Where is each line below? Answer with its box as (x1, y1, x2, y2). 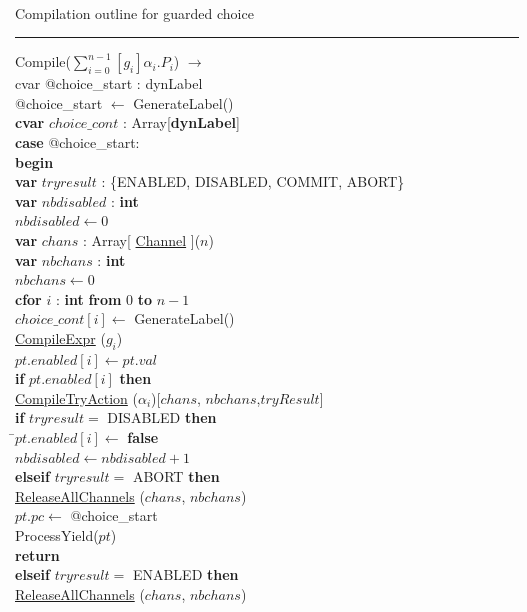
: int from (55, 288, 122, 309)
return (15, 544, 60, 565)
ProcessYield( (15, 525, 99, 546)
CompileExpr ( (15, 327, 106, 348)
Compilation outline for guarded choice (15, 2, 254, 23)
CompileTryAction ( (15, 387, 138, 408)
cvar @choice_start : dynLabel (15, 73, 203, 94)
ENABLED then (132, 564, 239, 585)
